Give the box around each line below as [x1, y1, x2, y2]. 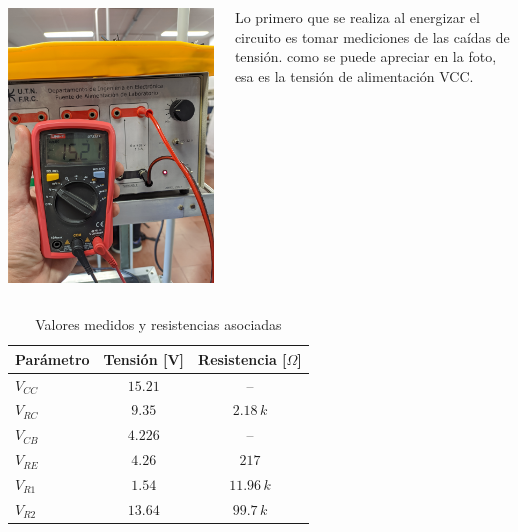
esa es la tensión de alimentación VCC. [234, 65, 474, 86]
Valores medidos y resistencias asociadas [35, 314, 282, 335]
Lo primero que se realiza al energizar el [234, 7, 480, 27]
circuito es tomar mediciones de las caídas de [234, 26, 510, 47]
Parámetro [15, 348, 90, 369]
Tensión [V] [103, 348, 185, 369]
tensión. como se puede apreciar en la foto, [234, 46, 497, 67]
